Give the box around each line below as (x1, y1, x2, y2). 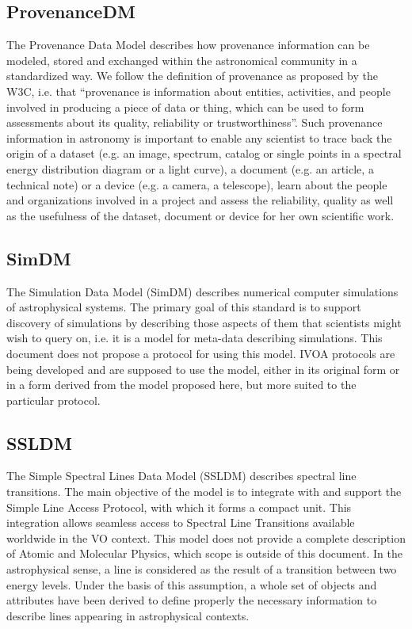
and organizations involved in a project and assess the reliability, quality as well (6, 192, 394, 208)
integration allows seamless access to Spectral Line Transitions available (6, 514, 355, 531)
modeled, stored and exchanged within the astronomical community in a (6, 51, 357, 68)
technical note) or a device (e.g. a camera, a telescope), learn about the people (6, 176, 387, 193)
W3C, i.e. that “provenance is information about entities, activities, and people (6, 82, 391, 99)
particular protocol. (6, 391, 101, 408)
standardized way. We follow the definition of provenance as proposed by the (6, 67, 378, 84)
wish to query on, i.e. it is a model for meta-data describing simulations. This (6, 330, 383, 346)
